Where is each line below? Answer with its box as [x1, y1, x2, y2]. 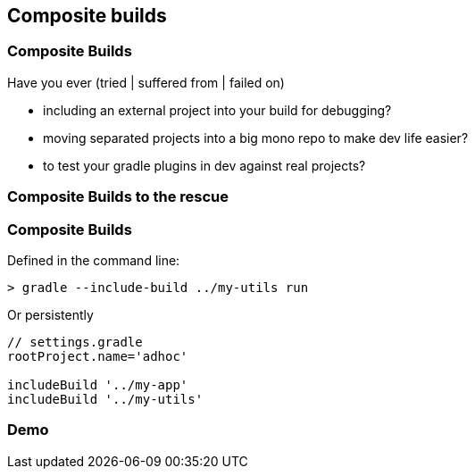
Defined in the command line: [7, 252, 180, 268]
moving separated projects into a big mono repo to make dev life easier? [43, 129, 469, 146]
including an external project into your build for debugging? [43, 102, 392, 118]
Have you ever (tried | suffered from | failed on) [7, 74, 285, 90]
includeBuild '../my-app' [7, 377, 188, 392]
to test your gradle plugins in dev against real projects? [43, 157, 366, 173]
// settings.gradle [7, 334, 143, 349]
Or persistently [7, 306, 94, 322]
